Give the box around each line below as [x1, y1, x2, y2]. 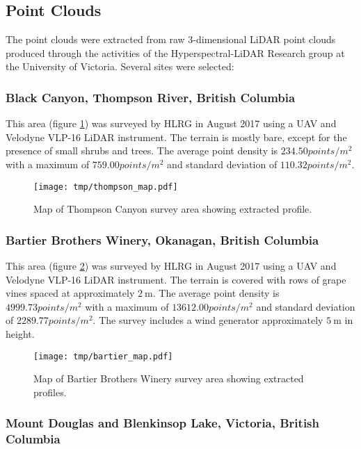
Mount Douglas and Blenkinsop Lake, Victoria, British [6, 414, 319, 432]
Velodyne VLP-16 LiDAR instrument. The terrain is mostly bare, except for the [6, 129, 347, 144]
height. [6, 327, 35, 341]
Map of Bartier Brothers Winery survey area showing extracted [33, 371, 304, 386]
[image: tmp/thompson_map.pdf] [33, 181, 178, 192]
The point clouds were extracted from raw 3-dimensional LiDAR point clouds [6, 32, 336, 47]
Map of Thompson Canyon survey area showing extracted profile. [33, 202, 312, 216]
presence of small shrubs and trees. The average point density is [6, 143, 278, 158]
